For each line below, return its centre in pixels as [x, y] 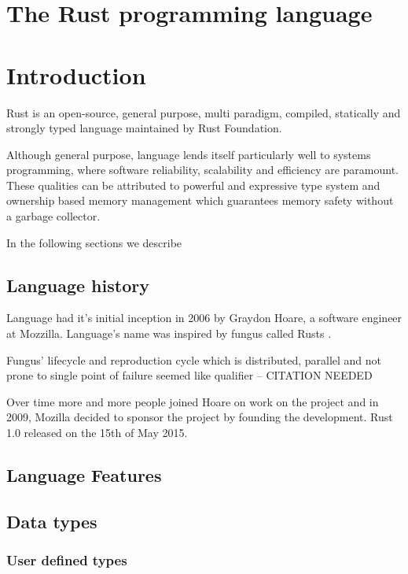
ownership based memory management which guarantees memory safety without [200, 200]
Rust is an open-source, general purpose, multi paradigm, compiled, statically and [204, 112]
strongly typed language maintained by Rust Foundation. [144, 128]
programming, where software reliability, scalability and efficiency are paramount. [202, 170]
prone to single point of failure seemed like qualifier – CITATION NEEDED [189, 375]
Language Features [84, 475]
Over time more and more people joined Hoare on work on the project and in [193, 401]
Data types [52, 521]
